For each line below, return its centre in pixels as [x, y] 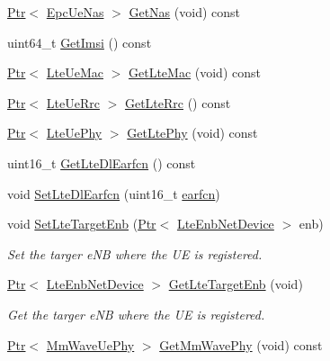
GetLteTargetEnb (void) [236, 284]
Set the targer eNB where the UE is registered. [135, 253]
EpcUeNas [75, 12]
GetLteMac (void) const [194, 72]
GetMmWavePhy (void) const [241, 344]
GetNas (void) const [184, 12]
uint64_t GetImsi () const [80, 42]
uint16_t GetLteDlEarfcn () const [102, 162]
